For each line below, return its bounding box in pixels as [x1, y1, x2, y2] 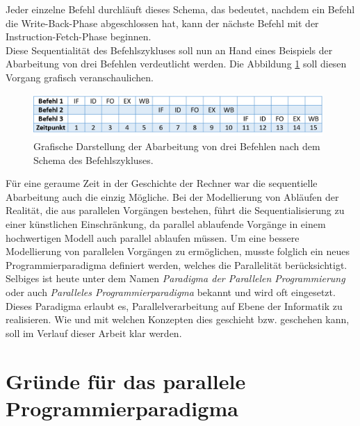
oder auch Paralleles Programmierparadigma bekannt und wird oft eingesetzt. [6, 284, 336, 299]
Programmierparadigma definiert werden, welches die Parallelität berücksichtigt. [6, 257, 347, 272]
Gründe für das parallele [6, 366, 246, 395]
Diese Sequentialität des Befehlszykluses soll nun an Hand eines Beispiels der [6, 42, 333, 57]
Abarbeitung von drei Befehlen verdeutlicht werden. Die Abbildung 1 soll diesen [6, 56, 347, 71]
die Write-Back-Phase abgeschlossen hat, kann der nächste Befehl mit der [6, 15, 319, 30]
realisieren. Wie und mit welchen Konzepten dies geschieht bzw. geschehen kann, [6, 312, 350, 327]
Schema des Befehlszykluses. [33, 152, 154, 167]
